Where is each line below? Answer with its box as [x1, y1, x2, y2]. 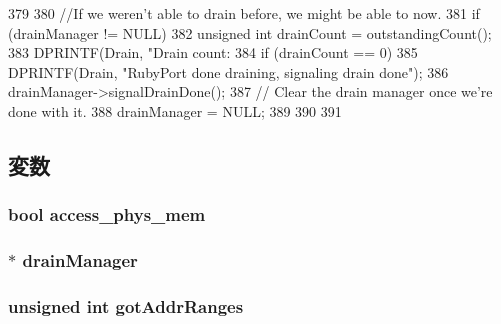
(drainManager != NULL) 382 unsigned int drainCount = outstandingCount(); [8, 22, 492, 43]
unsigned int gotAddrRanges [8, 293, 244, 318]
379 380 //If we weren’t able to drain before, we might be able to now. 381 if [8, 3, 480, 23]
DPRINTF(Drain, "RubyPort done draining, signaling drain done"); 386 [8, 61, 449, 82]
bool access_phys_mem [8, 202, 206, 227]
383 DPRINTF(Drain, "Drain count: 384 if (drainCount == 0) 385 [8, 42, 418, 63]
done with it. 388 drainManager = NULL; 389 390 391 [8, 100, 342, 121]
